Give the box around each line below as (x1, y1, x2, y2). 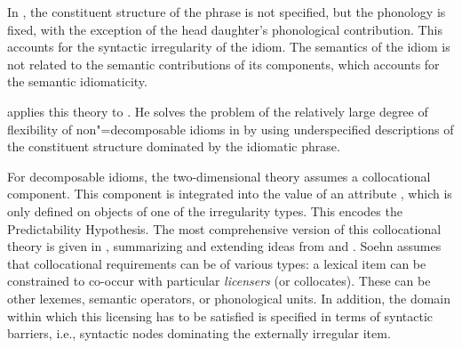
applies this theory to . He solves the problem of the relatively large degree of (7, 101, 428, 120)
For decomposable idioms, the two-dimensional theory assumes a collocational (7, 166, 431, 185)
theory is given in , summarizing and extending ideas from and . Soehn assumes (7, 237, 442, 255)
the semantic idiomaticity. (7, 72, 147, 91)
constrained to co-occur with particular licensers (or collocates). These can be (7, 271, 431, 290)
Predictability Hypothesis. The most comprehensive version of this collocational (7, 219, 442, 238)
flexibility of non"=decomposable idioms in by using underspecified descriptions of (7, 119, 454, 138)
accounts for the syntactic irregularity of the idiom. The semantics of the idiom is (7, 37, 450, 56)
